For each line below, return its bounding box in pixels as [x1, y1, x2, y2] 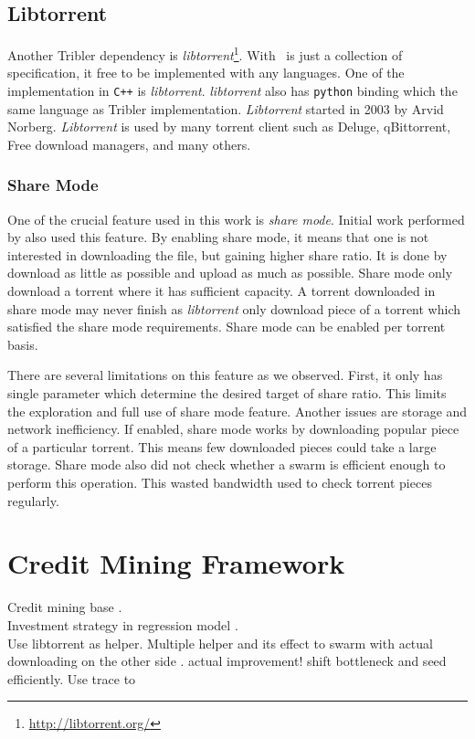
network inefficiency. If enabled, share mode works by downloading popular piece [7, 419, 459, 438]
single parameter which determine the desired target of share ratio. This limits [7, 384, 447, 403]
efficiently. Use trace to [7, 669, 136, 688]
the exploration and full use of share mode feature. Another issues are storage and [7, 401, 468, 420]
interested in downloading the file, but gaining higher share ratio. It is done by [7, 245, 448, 264]
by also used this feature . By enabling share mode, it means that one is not [7, 227, 429, 247]
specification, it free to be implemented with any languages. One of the [7, 63, 405, 82]
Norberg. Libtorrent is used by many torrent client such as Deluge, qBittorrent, [7, 117, 451, 136]
